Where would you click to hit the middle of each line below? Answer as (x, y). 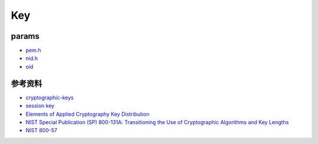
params (25, 36)
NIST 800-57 (42, 130)
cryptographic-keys (49, 98)
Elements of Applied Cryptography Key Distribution (87, 114)
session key (40, 106)
